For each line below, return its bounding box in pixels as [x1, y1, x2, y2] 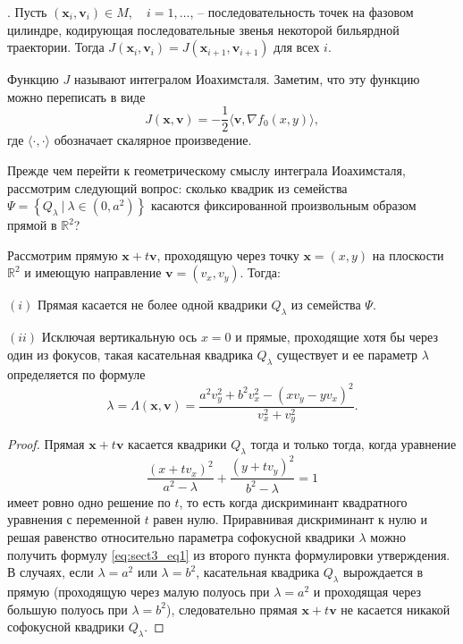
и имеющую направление [24, 263, 162, 282]
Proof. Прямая [7, 435, 85, 453]
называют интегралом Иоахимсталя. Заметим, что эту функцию [73, 70, 420, 89]
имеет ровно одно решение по [7, 492, 171, 511]
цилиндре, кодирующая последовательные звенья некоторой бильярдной [7, 20, 400, 38]
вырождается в [343, 563, 424, 581]
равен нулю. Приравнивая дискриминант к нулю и [153, 510, 427, 529]
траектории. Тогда [7, 38, 105, 56]
